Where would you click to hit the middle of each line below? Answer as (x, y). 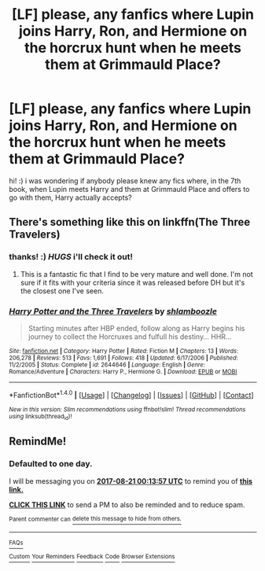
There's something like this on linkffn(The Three (130, 222)
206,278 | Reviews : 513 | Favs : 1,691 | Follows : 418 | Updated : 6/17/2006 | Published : (123, 358)
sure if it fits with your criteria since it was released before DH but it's (132, 282)
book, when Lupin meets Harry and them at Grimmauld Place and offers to (129, 189)
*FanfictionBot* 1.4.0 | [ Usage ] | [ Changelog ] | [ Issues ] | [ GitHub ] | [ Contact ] (131, 394)
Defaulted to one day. (51, 464)
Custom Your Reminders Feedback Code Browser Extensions (92, 557)
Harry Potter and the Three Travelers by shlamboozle (113, 311)
